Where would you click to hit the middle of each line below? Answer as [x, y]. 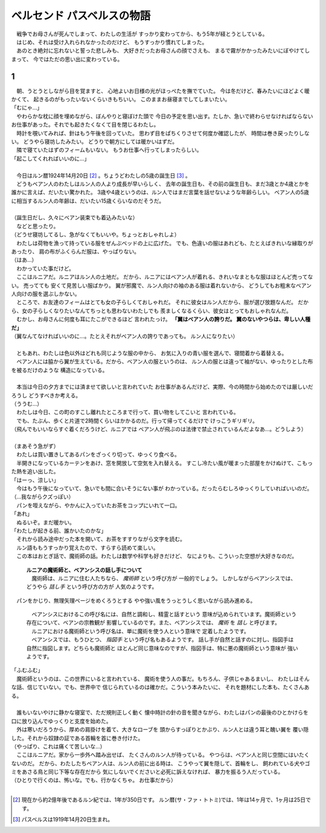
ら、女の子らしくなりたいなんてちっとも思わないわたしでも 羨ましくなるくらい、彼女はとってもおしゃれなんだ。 [152, 311]
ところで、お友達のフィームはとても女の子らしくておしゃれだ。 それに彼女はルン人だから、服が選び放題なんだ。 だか [162, 302]
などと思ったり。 [37, 226]
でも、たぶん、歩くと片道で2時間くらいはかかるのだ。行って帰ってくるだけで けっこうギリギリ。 [137, 421]
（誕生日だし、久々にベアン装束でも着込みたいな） [75, 218]
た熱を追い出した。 [35, 472]
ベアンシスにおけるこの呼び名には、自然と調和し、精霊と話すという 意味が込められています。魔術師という [164, 614]
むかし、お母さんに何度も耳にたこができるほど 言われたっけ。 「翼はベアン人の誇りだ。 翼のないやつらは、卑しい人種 [163, 319]
